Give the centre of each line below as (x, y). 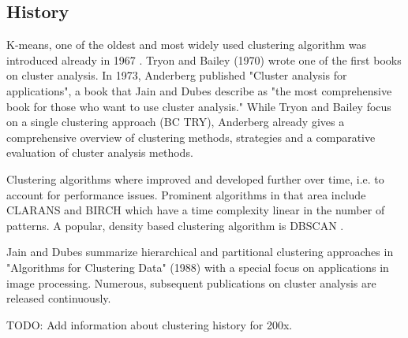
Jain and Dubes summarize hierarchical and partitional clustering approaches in (200, 252)
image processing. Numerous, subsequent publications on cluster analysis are (191, 282)
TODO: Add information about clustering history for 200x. (150, 324)
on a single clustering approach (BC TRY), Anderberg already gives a (176, 122)
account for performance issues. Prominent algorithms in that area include (186, 194)
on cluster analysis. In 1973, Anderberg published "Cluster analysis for (177, 75)
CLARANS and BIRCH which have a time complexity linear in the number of (196, 210)
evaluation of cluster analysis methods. (100, 152)
